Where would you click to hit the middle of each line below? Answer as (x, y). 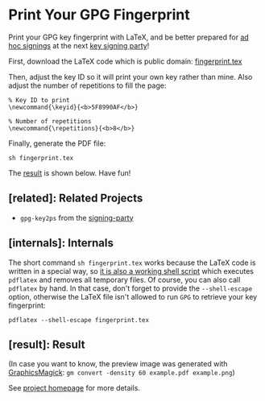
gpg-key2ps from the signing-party (77, 217)
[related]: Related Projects (76, 198)
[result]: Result (47, 344)
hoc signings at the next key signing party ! (79, 45)
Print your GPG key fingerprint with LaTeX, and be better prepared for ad (129, 37)
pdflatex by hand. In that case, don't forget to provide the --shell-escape (130, 288)
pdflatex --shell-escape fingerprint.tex (79, 320)
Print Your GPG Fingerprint (99, 15)
